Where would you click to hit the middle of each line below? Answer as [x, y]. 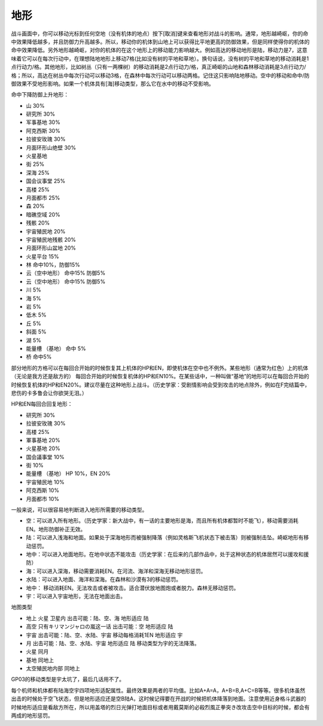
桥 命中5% [39, 357]
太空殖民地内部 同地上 [53, 669]
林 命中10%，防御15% [53, 265]
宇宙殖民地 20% [46, 231]
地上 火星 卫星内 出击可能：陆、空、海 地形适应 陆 [87, 618]
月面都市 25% [43, 198]
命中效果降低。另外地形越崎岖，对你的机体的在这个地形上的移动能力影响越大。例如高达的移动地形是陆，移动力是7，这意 [159, 50]
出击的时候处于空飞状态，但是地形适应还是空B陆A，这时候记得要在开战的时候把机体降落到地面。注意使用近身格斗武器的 [159, 699]
